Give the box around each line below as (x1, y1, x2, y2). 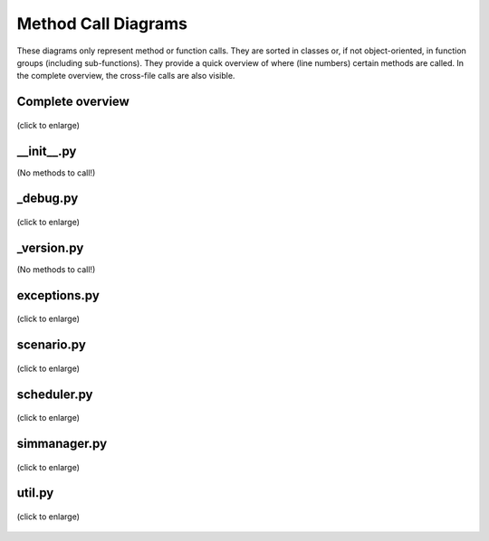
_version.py (16, 240, 84, 255)
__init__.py (16, 143, 77, 158)
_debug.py (16, 191, 79, 206)
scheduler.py (16, 386, 93, 402)
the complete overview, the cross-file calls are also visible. (16, 71, 235, 81)
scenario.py (16, 337, 86, 353)
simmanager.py (16, 435, 108, 451)
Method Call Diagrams (16, 14, 188, 33)
